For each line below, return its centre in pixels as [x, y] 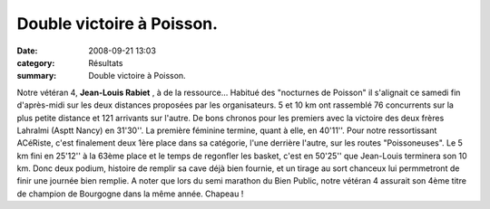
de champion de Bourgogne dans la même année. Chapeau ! [130, 194]
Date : [27, 51]
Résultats [106, 62]
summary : [37, 76]
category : [36, 62]
